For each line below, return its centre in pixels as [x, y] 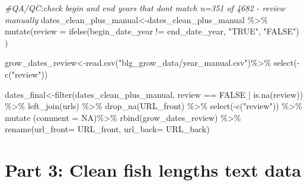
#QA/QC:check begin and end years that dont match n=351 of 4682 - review [145, 8]
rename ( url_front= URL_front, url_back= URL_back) [107, 129]
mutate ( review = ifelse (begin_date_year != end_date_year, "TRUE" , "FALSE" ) [152, 31]
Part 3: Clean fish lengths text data [153, 170]
